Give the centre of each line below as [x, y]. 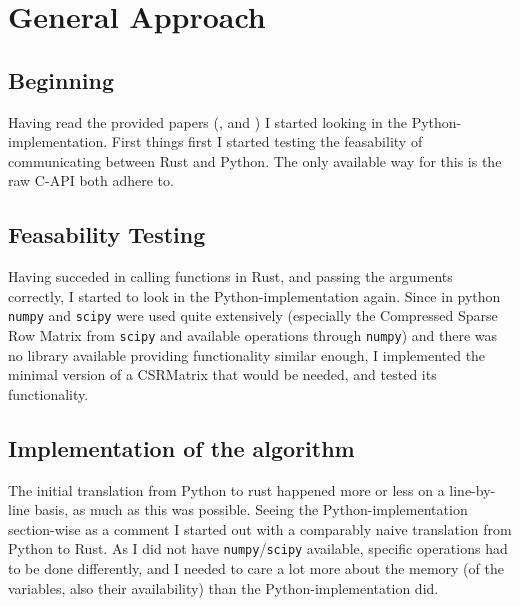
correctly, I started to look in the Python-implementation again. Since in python [254, 295]
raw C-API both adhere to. [91, 180]
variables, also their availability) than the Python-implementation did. [223, 587]
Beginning [61, 79]
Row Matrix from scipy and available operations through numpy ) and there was [253, 335]
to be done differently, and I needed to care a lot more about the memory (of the [256, 568]
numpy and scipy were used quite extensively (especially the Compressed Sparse [253, 315]
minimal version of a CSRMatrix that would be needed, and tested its [222, 374]
